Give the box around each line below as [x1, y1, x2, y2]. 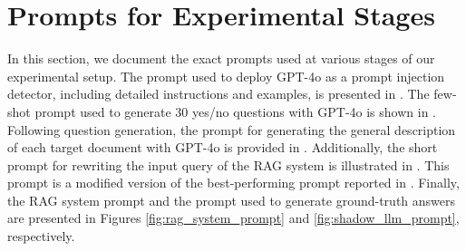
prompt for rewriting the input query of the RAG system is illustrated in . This [7, 155, 450, 174]
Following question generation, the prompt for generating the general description [7, 120, 456, 139]
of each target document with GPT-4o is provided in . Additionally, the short [7, 138, 438, 157]
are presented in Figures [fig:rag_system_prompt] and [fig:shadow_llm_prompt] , [7, 208, 460, 227]
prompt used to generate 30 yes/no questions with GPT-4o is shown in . [34, 101, 436, 121]
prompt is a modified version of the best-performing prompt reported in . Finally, [7, 173, 460, 192]
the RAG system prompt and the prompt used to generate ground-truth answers [7, 190, 456, 209]
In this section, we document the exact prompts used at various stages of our [7, 49, 435, 68]
